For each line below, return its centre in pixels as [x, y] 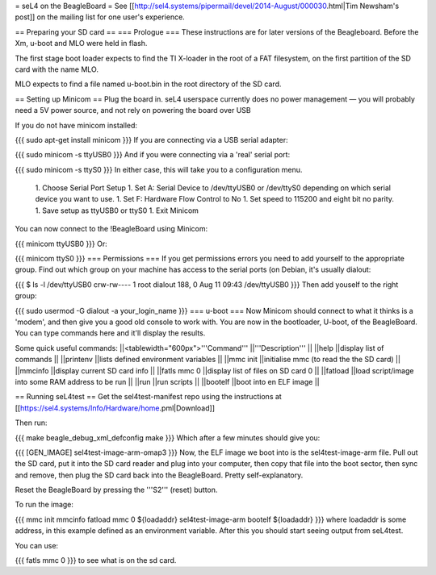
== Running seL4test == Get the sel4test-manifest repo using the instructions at [148, 397]
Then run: [31, 423]
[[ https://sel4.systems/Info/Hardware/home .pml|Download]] [115, 408]
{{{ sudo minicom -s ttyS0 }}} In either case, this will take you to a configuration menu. [159, 169]
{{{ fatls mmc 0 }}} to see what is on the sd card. [96, 560]
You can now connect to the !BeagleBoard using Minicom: [111, 229]
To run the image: [44, 505]
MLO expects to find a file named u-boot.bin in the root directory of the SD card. [148, 84]
